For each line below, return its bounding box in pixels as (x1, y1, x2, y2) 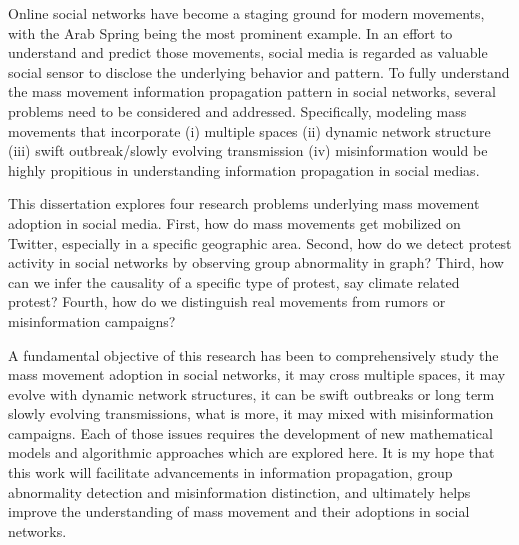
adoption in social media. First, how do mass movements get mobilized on (8, 212, 461, 233)
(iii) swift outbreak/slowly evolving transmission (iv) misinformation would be (8, 140, 488, 161)
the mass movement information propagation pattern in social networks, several (8, 81, 496, 102)
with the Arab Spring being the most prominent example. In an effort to (8, 22, 453, 43)
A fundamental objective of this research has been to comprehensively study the (8, 344, 499, 365)
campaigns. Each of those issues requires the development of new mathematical (8, 422, 493, 443)
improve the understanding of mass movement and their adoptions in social (8, 501, 470, 522)
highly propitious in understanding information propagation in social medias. (8, 159, 480, 180)
